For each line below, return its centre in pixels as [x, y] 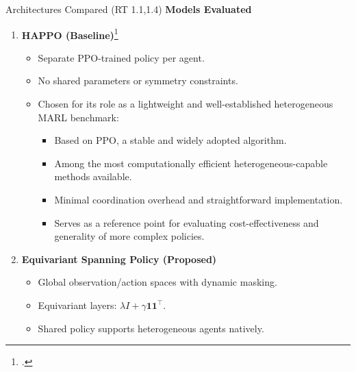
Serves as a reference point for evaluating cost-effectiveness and [187, 222]
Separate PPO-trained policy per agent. [121, 57]
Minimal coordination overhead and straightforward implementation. [199, 199]
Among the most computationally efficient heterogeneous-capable [191, 163]
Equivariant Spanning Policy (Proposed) [119, 259]
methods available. [93, 176]
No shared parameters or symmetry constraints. [138, 80]
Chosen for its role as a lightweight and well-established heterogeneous [186, 104]
